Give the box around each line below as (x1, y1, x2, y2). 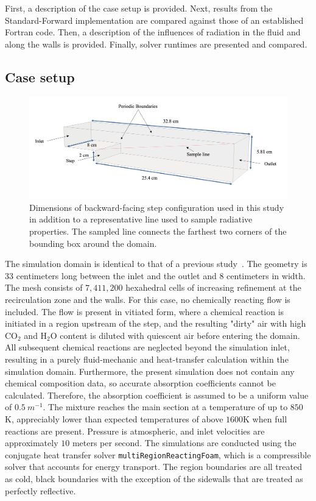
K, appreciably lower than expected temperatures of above (5, 412, 223, 425)
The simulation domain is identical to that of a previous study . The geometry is (5, 257, 307, 270)
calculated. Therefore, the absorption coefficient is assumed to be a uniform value (5, 388, 309, 401)
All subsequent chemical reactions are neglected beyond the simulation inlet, (5, 341, 290, 354)
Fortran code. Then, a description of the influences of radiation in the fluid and (5, 26, 301, 38)
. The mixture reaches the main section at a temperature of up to (43, 400, 288, 413)
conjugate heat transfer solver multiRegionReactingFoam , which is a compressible (5, 448, 311, 461)
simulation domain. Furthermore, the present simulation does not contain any (5, 364, 295, 377)
